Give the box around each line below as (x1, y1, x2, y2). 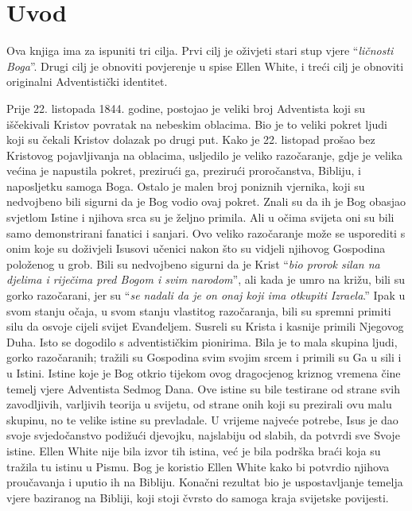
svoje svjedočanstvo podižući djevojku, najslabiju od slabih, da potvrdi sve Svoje (6, 427, 400, 443)
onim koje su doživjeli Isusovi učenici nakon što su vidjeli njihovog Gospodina (6, 240, 386, 257)
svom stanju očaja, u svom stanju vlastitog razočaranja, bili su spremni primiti (6, 302, 391, 319)
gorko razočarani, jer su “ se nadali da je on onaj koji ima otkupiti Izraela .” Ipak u (6, 287, 406, 304)
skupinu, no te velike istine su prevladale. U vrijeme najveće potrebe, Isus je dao (6, 411, 398, 428)
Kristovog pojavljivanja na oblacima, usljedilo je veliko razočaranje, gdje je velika (6, 146, 403, 163)
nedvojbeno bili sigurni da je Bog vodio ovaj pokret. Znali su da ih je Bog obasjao (6, 193, 406, 210)
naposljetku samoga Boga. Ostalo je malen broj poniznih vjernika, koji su (6, 177, 365, 194)
